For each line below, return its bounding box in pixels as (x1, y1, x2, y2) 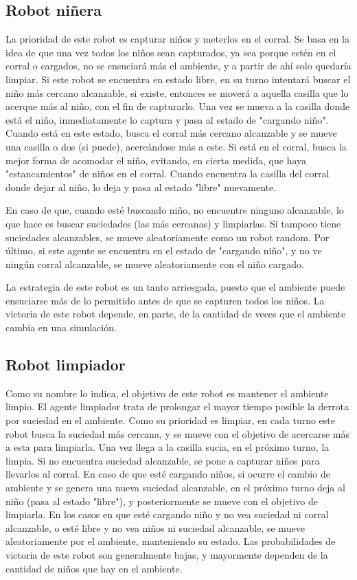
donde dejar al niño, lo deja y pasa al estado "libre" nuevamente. (5, 179, 277, 194)
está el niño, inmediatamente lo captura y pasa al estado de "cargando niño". (5, 112, 329, 126)
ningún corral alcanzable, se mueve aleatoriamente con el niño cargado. (5, 256, 304, 271)
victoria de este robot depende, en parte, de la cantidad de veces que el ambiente (5, 306, 346, 321)
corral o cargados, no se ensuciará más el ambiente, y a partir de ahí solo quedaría (5, 58, 352, 73)
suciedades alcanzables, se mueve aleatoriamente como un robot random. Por (5, 230, 330, 244)
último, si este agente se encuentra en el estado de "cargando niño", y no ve (5, 243, 322, 258)
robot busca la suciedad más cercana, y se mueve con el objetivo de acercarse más (5, 426, 350, 440)
